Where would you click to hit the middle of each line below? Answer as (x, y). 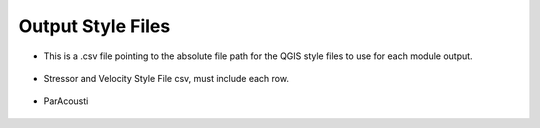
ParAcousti (66, 101)
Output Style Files (94, 26)
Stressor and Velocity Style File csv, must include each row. (166, 78)
